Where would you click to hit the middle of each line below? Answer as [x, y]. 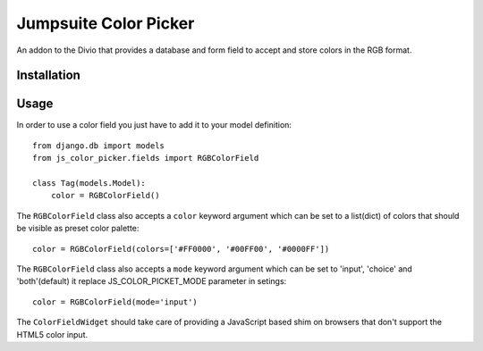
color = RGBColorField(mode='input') [115, 302]
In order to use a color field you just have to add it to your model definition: [154, 125]
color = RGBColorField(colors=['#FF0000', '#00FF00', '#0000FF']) [181, 249]
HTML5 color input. [52, 334]
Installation [48, 75]
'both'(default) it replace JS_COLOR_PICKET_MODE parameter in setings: [152, 281]
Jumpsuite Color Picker [106, 23]
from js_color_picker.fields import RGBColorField [146, 158]
